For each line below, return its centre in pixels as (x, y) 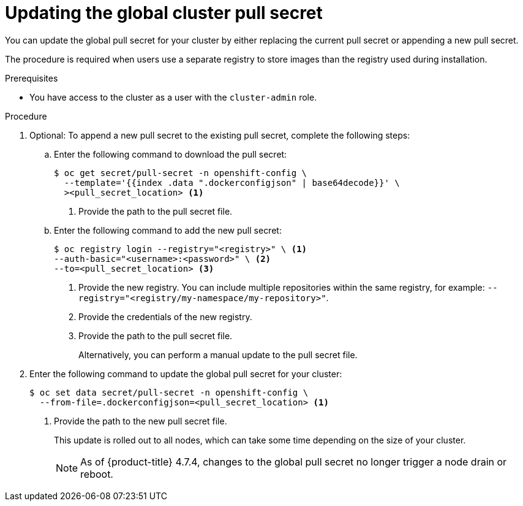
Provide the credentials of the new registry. (165, 316)
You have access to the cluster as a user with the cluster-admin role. (173, 97)
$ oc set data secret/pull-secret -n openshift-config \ (169, 392)
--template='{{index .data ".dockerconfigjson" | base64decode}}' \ (232, 182)
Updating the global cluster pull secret (164, 13)
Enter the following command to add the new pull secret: (168, 230)
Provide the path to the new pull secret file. (141, 421)
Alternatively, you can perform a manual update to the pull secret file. (218, 355)
